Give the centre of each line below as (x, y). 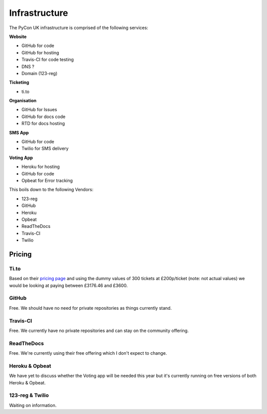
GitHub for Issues (39, 110)
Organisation (23, 101)
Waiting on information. (33, 405)
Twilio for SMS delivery (45, 149)
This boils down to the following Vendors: (51, 190)
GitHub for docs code (44, 117)
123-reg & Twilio (29, 395)
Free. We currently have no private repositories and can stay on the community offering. (99, 331)
